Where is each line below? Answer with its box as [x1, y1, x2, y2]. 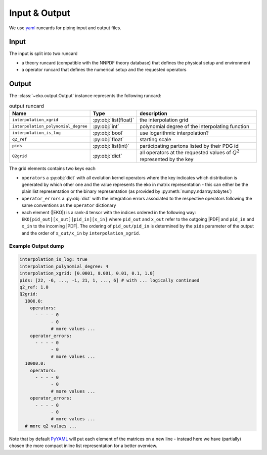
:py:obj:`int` [92, 123, 120, 130]
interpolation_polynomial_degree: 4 [19, 263, 109, 269]
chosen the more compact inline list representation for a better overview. [9, 443, 158, 449]
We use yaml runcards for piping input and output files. [9, 25, 121, 31]
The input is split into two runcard [9, 51, 78, 57]
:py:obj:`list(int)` [92, 142, 130, 149]
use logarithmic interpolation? [139, 129, 209, 136]
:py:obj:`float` [92, 136, 124, 143]
